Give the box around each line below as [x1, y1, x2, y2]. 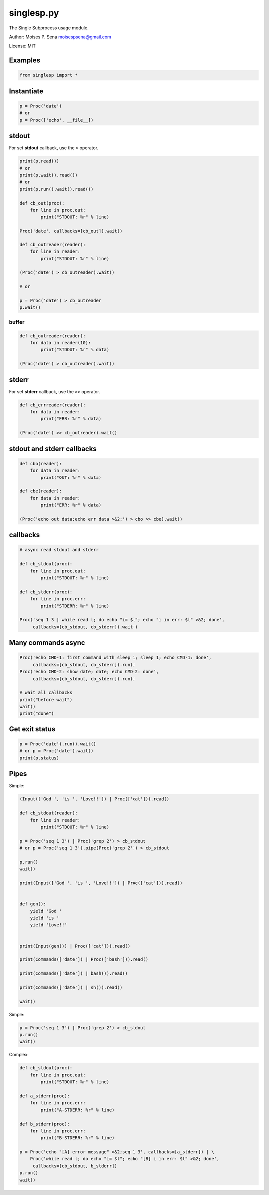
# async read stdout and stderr [19, 547, 99, 553]
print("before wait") [19, 697, 73, 702]
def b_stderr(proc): [19, 1121, 70, 1127]
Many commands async [9, 639, 85, 647]
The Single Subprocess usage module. [9, 25, 89, 31]
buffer [9, 318, 25, 325]
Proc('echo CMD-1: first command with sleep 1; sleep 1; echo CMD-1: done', [19, 655, 212, 661]
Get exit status [9, 725, 56, 733]
